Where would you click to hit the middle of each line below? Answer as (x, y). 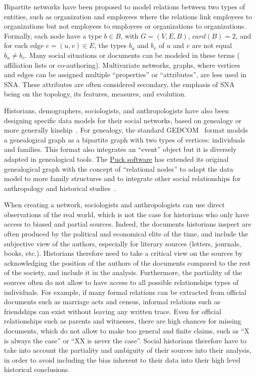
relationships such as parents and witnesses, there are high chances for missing (123, 321)
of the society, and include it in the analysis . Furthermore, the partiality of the (123, 272)
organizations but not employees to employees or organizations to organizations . (125, 26)
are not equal (212, 45)
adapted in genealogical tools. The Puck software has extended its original (116, 159)
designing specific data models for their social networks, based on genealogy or (123, 120)
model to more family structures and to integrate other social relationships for (122, 178)
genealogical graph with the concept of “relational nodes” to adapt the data (119, 168)
